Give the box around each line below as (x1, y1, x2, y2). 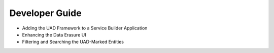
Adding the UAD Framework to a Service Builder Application (22, 25, 148, 31)
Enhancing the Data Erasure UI (22, 31, 86, 37)
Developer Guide (9, 7, 82, 18)
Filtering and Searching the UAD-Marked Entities (22, 39, 124, 45)
